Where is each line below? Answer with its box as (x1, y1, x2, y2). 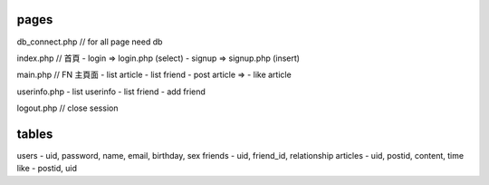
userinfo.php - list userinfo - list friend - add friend (16, 86, 206, 97)
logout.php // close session (16, 102, 119, 113)
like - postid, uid (16, 163, 77, 174)
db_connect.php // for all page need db (16, 36, 163, 47)
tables (16, 126, 53, 141)
